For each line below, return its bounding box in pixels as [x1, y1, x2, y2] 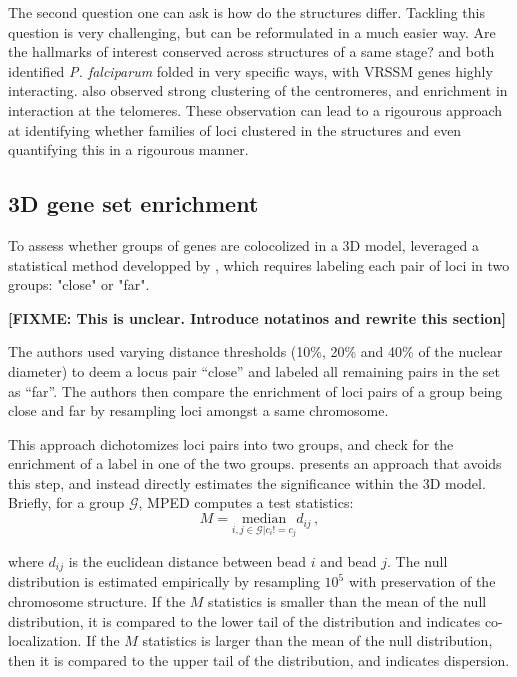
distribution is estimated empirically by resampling [8, 571, 320, 592]
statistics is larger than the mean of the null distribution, [142, 630, 493, 651]
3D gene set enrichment [8, 188, 259, 219]
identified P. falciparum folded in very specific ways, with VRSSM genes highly [8, 60, 493, 81]
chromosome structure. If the [8, 590, 186, 611]
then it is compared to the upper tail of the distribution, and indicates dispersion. [8, 649, 510, 670]
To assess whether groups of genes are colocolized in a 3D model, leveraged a [8, 234, 479, 255]
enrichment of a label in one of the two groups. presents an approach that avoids [8, 453, 502, 474]
